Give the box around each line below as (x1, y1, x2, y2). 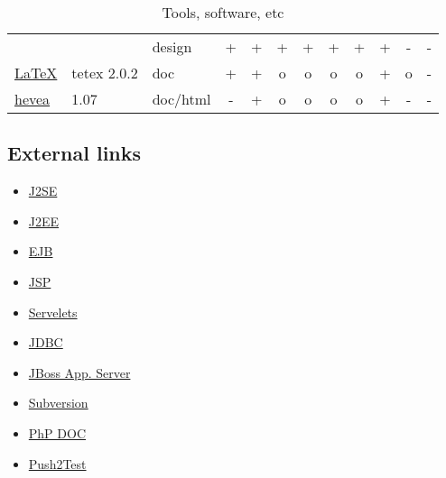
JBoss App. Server (28, 363, 131, 381)
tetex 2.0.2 (71, 62, 138, 83)
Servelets (28, 302, 78, 321)
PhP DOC (28, 423, 87, 442)
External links (7, 139, 142, 167)
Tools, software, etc (162, 2, 284, 23)
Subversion (28, 393, 88, 412)
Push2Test (28, 454, 87, 473)
